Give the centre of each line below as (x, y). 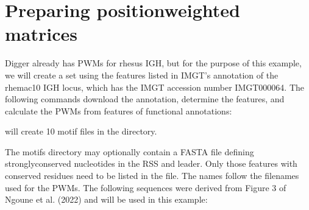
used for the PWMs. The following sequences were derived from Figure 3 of (146, 187)
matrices (41, 34)
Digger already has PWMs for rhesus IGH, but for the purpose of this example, (153, 63)
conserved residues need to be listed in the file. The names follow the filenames (152, 176)
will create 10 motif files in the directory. (81, 131)
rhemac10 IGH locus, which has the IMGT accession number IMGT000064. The (155, 87)
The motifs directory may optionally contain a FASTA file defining (130, 151)
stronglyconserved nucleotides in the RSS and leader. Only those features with (151, 163)
